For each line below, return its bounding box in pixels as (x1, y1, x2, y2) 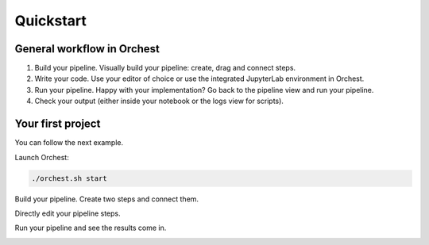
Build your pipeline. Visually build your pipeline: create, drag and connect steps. (34, 63, 296, 73)
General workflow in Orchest (14, 42, 160, 56)
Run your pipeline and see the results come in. (14, 223, 167, 233)
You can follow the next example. (14, 138, 124, 147)
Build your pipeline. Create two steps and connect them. (14, 194, 199, 204)
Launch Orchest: (14, 152, 69, 162)
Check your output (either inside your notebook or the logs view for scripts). (34, 96, 284, 106)
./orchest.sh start (31, 174, 107, 182)
